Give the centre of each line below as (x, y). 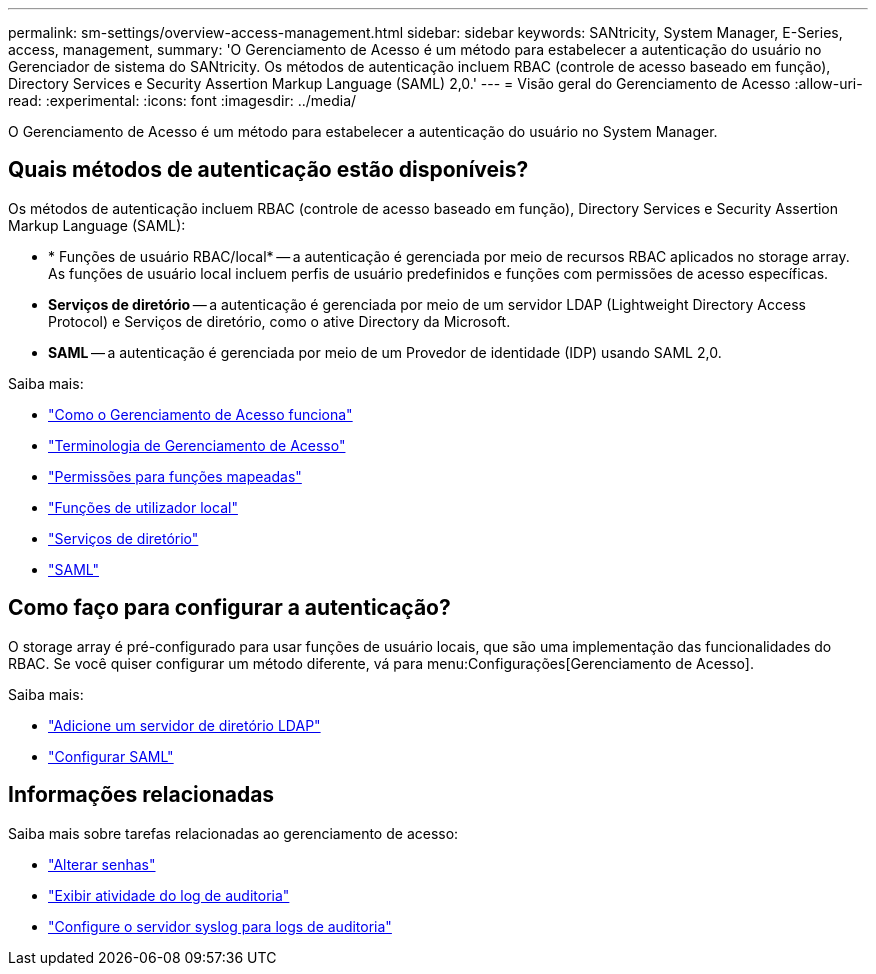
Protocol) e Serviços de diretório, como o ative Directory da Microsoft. (279, 321)
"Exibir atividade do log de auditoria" (169, 895)
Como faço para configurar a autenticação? (229, 608)
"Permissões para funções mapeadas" (175, 476)
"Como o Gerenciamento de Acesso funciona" (200, 414)
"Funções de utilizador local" (143, 507)
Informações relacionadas (141, 795)
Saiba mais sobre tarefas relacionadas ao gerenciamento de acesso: (233, 833)
